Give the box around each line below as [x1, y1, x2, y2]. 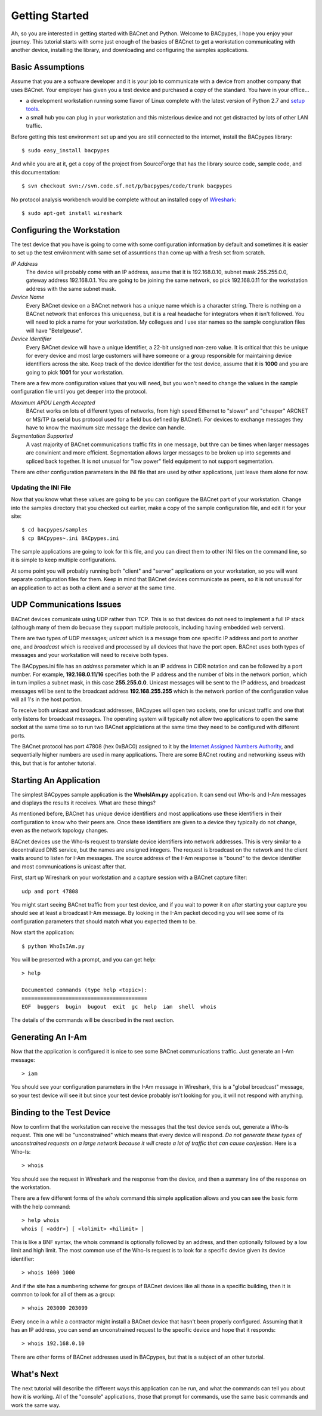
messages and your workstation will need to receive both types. [11, 652, 169, 659]
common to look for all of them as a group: [11, 1291, 116, 1298]
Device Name [11, 293, 45, 301]
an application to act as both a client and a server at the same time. [11, 584, 176, 591]
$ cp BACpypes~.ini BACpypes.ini [21, 535, 119, 542]
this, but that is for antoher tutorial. [11, 759, 97, 767]
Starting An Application [11, 775, 101, 785]
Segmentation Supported [11, 432, 73, 440]
